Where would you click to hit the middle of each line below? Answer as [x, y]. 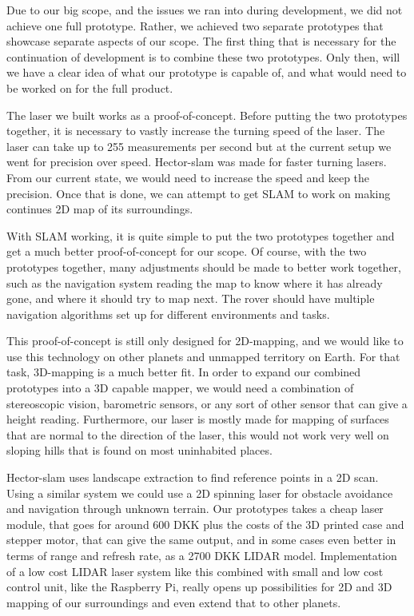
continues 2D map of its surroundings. [100, 209]
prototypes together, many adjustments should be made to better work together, [204, 266]
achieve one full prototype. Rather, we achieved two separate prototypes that [195, 25]
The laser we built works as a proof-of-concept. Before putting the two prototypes [207, 115]
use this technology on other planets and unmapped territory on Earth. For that [203, 356]
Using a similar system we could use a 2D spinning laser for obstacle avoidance [200, 493]
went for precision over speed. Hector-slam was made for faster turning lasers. [197, 162]
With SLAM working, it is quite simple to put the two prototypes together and [201, 235]
